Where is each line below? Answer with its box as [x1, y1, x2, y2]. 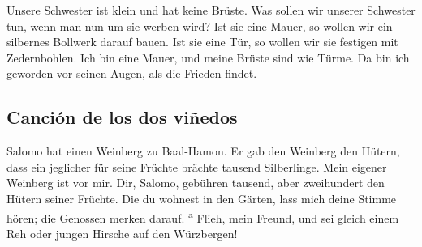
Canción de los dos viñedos [6, 104, 238, 130]
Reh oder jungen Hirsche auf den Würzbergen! [6, 224, 238, 241]
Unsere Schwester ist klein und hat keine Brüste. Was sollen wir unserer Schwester [6, 2, 416, 18]
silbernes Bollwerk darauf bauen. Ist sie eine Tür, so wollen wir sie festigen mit [6, 33, 398, 50]
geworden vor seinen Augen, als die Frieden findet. [6, 65, 257, 82]
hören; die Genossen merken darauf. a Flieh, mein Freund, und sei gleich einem [6, 207, 399, 226]
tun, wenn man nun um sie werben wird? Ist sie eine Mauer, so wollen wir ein [6, 17, 393, 34]
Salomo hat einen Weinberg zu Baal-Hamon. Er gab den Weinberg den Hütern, [6, 143, 400, 160]
